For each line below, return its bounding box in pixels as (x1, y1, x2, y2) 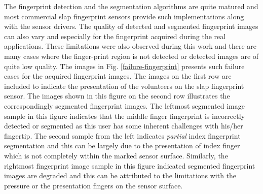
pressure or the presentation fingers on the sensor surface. (4, 180, 183, 190)
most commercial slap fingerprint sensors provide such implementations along (4, 11, 244, 21)
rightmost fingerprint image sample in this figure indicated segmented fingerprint (4, 160, 255, 171)
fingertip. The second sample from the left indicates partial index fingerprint (4, 130, 241, 141)
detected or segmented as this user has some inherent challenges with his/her (4, 120, 243, 131)
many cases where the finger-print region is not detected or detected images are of (4, 50, 259, 61)
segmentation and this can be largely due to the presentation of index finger (4, 140, 240, 151)
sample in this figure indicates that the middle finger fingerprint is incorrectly (4, 110, 245, 121)
